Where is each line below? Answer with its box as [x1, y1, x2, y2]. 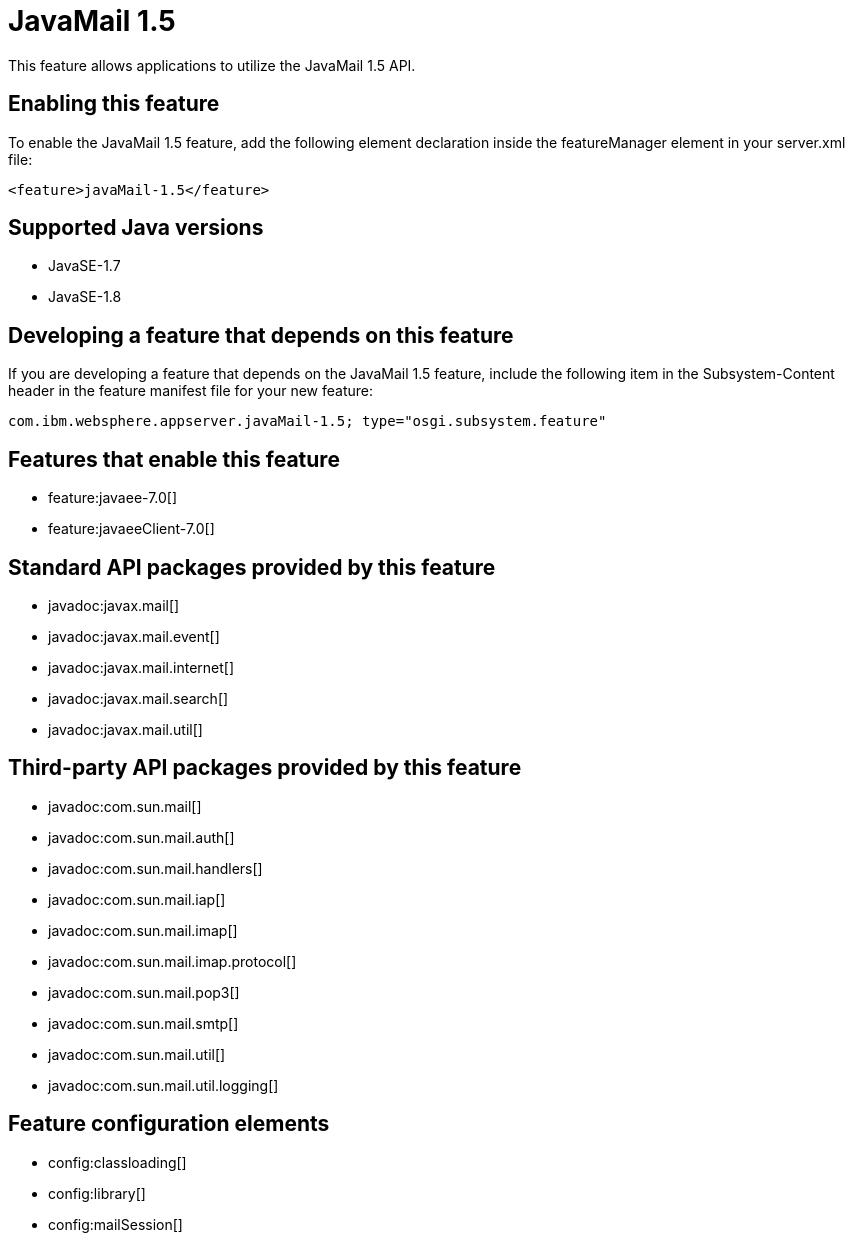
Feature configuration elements [8, 1111, 330, 1137]
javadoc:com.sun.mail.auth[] [48, 828, 235, 846]
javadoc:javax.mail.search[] [48, 689, 229, 707]
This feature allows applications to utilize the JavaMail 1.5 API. [8, 56, 416, 74]
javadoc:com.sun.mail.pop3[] [48, 983, 240, 1001]
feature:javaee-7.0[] [48, 489, 178, 507]
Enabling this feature [8, 91, 220, 117]
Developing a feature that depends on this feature [8, 322, 514, 348]
